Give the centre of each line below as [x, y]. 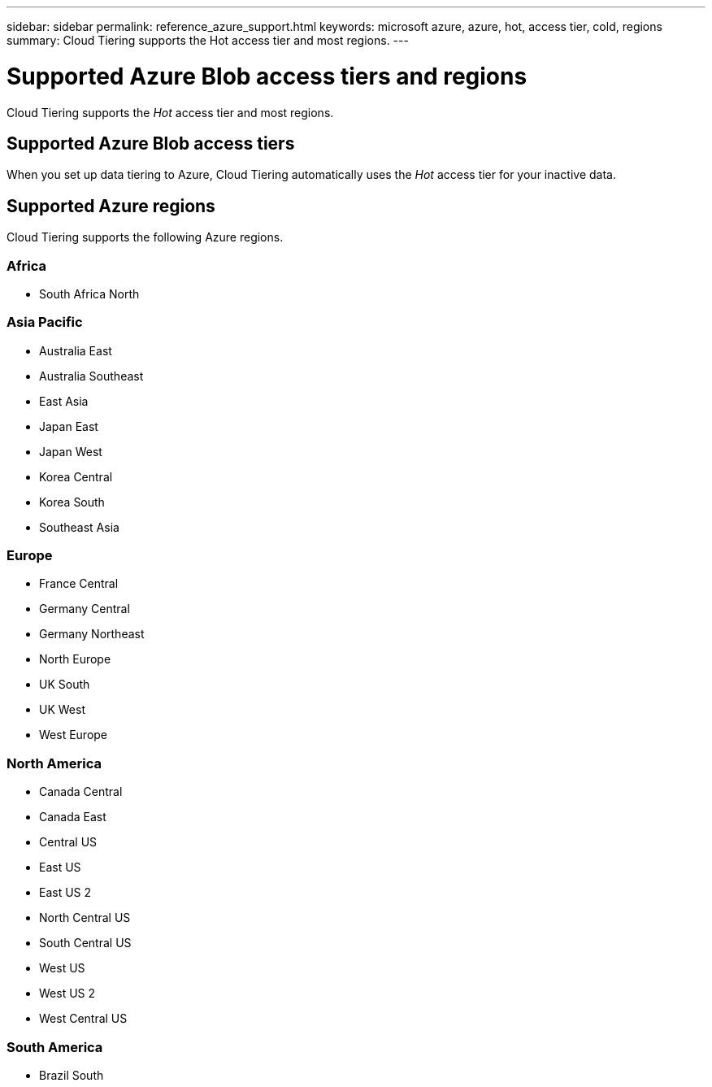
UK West [62, 710]
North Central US [85, 918]
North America [54, 763]
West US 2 [67, 994]
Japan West [71, 451]
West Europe [74, 735]
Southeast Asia [79, 527]
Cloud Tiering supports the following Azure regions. [145, 237]
